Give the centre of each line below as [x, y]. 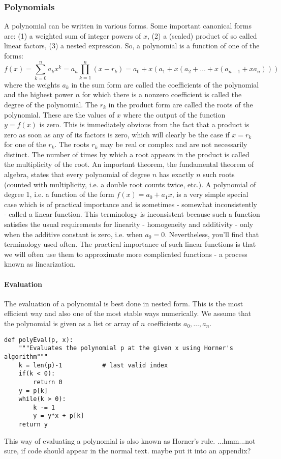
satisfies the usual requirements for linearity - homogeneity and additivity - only [129, 224]
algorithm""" [26, 356]
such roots [219, 174]
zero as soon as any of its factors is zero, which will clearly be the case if [117, 134]
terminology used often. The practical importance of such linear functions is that [130, 244]
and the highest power [39, 94]
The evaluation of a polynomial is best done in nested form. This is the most [124, 303]
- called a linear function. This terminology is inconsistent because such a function [132, 214]
